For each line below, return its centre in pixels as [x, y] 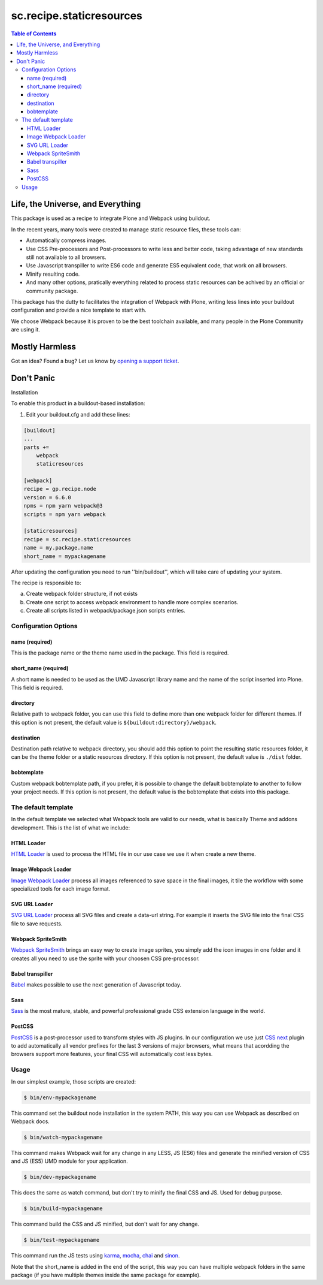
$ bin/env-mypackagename [60, 1097]
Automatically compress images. [66, 240]
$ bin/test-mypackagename [62, 1240]
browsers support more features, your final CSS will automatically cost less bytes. [112, 1054]
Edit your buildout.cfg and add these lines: [78, 414]
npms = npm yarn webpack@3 [63, 506]
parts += [36, 447]
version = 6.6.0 [48, 497]
